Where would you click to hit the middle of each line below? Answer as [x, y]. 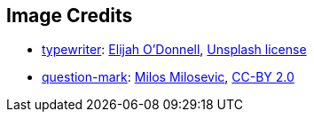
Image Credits [70, 16]
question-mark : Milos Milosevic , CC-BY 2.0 [168, 77]
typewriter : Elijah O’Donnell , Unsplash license [174, 50]
